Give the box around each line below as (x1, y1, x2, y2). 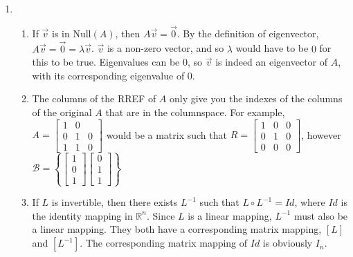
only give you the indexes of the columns (169, 91, 343, 106)
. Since (146, 208, 175, 222)
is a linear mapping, (188, 208, 272, 222)
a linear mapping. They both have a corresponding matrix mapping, (32, 222, 322, 236)
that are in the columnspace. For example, (105, 105, 285, 119)
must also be (293, 208, 348, 222)
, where (294, 195, 325, 209)
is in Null (52, 26, 91, 40)
